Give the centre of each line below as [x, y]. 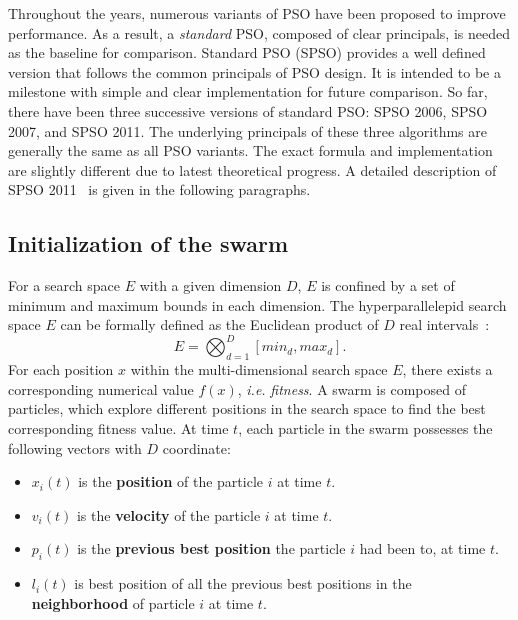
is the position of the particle [171, 481]
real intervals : [444, 324]
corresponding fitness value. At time [118, 428]
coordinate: [196, 447]
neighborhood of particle [113, 602]
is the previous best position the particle [211, 548]
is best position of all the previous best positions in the [243, 583]
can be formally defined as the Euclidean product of [219, 324]
